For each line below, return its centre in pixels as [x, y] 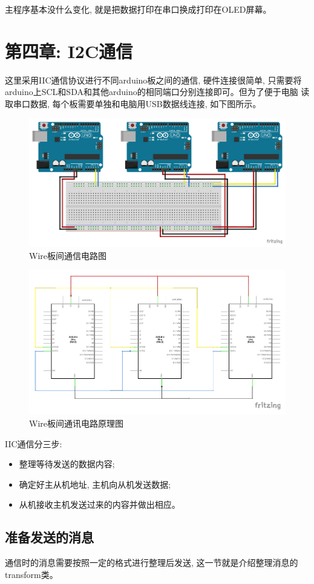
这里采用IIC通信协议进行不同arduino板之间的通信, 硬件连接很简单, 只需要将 [153, 80]
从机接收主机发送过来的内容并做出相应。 [100, 504]
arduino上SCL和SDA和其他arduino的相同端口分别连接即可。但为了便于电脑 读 [157, 92]
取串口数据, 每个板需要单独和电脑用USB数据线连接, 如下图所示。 [133, 103]
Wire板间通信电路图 [68, 255]
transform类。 [31, 574]
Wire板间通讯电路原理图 [76, 423]
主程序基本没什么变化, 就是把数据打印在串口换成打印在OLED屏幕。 [138, 9]
